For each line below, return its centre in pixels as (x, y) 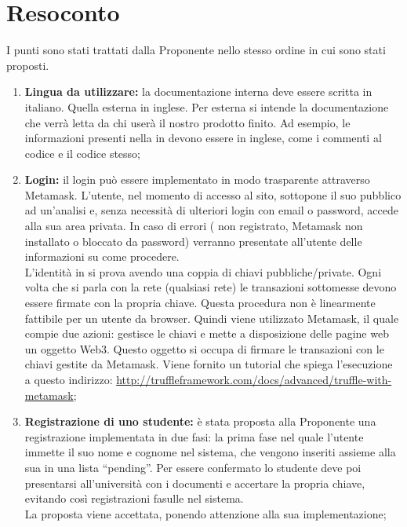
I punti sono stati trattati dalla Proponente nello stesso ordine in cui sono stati (196, 50)
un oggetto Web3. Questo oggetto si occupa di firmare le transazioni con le (204, 348)
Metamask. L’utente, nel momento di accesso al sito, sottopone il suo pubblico (213, 194)
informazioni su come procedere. (102, 256)
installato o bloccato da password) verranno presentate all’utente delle (193, 241)
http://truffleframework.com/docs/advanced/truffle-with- (254, 379)
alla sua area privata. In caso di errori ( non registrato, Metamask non (194, 226)
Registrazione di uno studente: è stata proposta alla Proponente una (200, 421)
